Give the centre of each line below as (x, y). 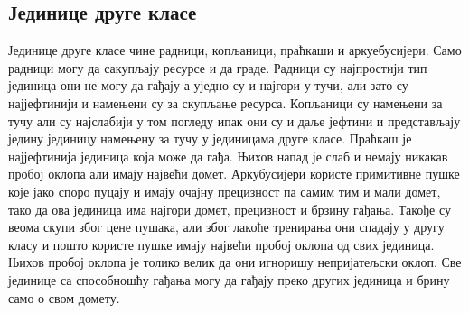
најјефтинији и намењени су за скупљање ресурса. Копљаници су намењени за (225, 102)
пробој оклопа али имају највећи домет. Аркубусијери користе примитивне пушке (234, 174)
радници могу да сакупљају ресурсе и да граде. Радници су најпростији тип (218, 67)
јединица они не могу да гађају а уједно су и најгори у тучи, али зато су (208, 85)
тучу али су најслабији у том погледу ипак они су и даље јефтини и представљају (234, 120)
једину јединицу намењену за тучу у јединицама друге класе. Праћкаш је (210, 138)
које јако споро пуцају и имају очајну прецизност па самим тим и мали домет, (225, 191)
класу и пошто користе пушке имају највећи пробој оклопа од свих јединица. (221, 244)
